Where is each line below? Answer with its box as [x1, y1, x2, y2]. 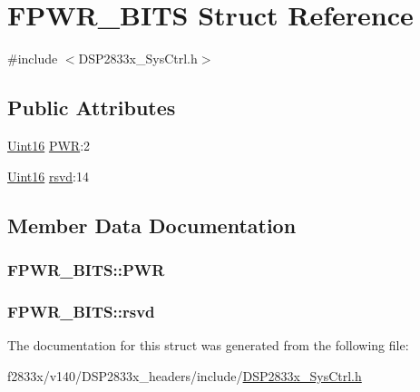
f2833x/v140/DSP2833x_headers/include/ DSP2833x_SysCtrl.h [7, 366, 362, 385]
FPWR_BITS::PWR [7, 258, 165, 280]
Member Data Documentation [7, 211, 297, 239]
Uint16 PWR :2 [7, 135, 91, 154]
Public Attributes [7, 93, 176, 122]
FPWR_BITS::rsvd [7, 299, 155, 322]
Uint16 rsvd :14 [7, 166, 89, 185]
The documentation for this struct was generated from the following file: [7, 335, 409, 354]
